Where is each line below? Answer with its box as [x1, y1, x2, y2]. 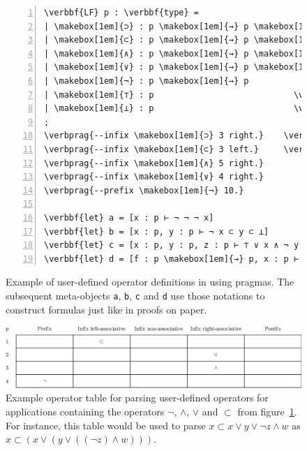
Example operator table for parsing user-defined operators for [6, 390, 269, 405]
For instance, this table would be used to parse [6, 417, 206, 432]
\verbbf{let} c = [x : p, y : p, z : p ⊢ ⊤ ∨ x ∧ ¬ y [44, 240, 299, 251]
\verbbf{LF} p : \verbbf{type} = [44, 8, 199, 17]
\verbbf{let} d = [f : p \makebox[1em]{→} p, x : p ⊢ [44, 253, 299, 264]
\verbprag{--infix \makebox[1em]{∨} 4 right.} [44, 172, 264, 182]
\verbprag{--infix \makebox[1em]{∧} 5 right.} [44, 158, 264, 168]
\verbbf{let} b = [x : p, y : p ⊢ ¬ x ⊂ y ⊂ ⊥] [44, 226, 269, 237]
